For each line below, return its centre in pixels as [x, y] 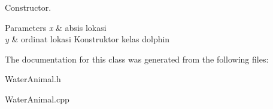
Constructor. [28, 7]
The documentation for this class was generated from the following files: [137, 59]
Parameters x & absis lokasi [56, 27]
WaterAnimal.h [33, 79]
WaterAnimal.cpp [37, 99]
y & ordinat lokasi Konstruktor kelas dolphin [87, 39]
